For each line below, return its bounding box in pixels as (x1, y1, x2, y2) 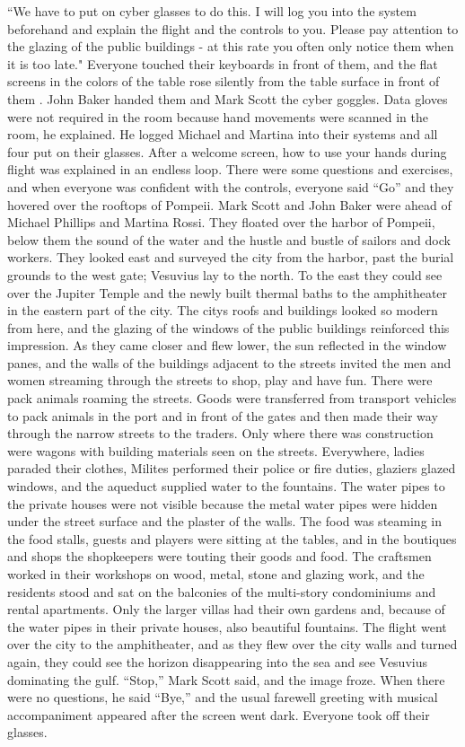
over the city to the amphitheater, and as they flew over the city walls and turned (7, 635, 458, 654)
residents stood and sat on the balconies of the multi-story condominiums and (7, 582, 436, 601)
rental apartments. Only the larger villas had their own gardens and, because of (7, 600, 445, 619)
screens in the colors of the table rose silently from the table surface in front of (7, 72, 440, 91)
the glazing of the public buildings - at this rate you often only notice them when (7, 37, 454, 56)
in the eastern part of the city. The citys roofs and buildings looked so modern (7, 301, 438, 320)
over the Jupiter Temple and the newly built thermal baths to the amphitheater (7, 283, 448, 302)
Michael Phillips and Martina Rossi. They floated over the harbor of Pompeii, (7, 213, 435, 232)
